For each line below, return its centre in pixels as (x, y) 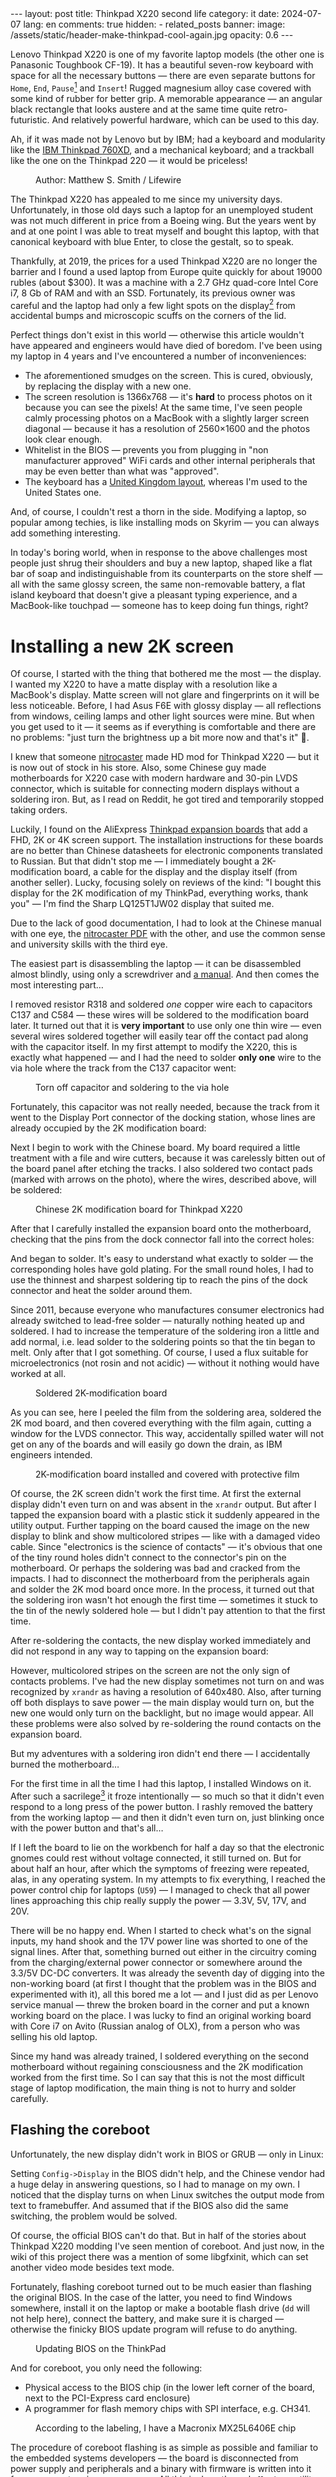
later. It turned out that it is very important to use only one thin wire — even (166, 1026)
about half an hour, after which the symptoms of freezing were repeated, (160, 1868)
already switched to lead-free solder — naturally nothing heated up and (157, 1321)
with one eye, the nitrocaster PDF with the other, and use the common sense (168, 934)
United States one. (63, 493)
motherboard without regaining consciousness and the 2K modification (157, 2066)
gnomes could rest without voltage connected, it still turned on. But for (156, 1858)
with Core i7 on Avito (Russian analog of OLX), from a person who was (155, 2026)
